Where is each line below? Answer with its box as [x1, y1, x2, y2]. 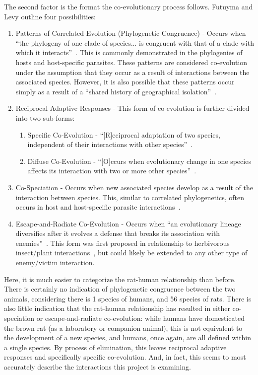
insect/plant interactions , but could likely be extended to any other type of [15, 247, 248, 258]
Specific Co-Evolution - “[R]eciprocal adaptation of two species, [27, 129, 220, 140]
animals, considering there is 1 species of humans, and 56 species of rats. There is [4, 293, 252, 303]
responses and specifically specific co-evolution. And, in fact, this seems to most [4, 352, 246, 362]
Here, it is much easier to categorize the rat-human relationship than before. [4, 274, 236, 284]
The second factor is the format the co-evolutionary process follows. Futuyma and [4, 1, 253, 11]
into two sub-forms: [15, 112, 75, 123]
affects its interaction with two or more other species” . [27, 165, 196, 176]
